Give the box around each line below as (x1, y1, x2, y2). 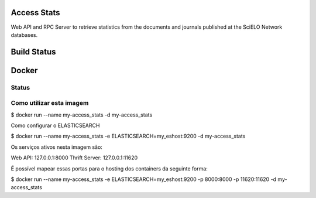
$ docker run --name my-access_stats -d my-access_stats (11, 111, 153, 118)
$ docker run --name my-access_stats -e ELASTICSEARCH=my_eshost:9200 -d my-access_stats (11, 132, 246, 140)
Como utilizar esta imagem (11, 99, 89, 107)
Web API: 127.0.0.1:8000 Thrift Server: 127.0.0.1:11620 (11, 154, 138, 161)
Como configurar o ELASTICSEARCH (11, 122, 100, 129)
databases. (11, 31, 38, 38)
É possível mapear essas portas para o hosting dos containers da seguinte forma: (11, 165, 208, 172)
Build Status (11, 47, 56, 57)
